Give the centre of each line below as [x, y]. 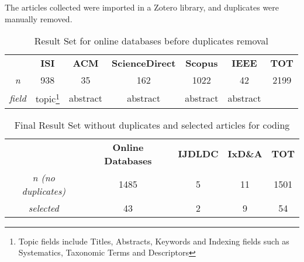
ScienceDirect [144, 63]
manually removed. [39, 18]
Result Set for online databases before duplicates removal [151, 41]
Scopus [202, 63]
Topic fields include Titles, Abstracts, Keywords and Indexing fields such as [154, 241]
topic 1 [47, 98]
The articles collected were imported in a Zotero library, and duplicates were [142, 7]
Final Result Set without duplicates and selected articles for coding [152, 125]
